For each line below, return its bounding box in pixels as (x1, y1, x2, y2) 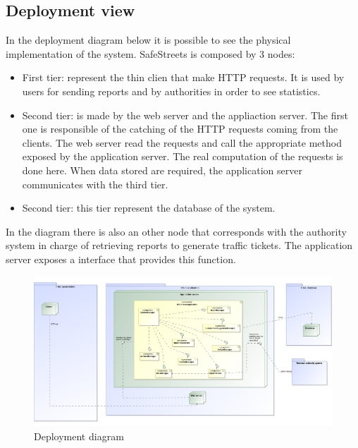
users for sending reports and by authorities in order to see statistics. (22, 83, 321, 98)
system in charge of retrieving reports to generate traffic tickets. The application (6, 238, 353, 253)
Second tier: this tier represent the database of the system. (22, 200, 276, 215)
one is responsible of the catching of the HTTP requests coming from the (22, 121, 338, 136)
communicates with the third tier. (22, 176, 168, 191)
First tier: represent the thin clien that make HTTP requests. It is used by (22, 70, 345, 85)
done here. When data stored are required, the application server (22, 162, 302, 177)
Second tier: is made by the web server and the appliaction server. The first (22, 107, 348, 122)
